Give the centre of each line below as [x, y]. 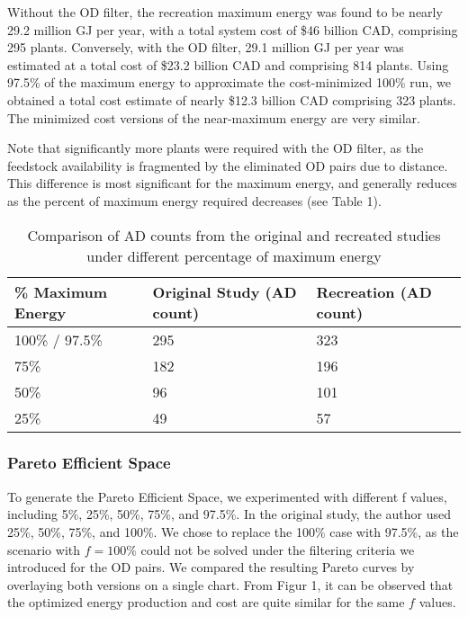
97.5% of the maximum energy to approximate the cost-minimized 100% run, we [229, 82]
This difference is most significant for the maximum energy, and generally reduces [232, 183]
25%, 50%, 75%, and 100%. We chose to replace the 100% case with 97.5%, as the [233, 531]
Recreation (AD [374, 291]
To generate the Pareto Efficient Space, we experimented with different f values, [227, 496]
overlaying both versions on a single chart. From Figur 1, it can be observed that [230, 584]
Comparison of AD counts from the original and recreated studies [234, 235]
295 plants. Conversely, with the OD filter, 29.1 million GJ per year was [206, 47]
